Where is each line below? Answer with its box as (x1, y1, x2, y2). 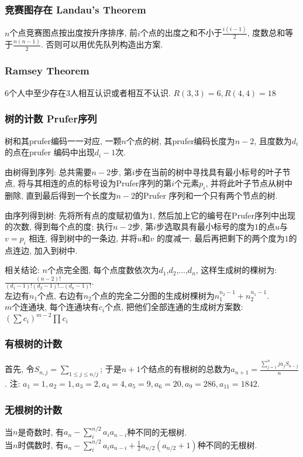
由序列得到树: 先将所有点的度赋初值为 (5, 209, 149, 221)
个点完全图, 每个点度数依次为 (47, 264, 159, 276)
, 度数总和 (247, 26, 285, 39)
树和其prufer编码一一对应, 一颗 (5, 134, 122, 146)
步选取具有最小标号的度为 (156, 220, 255, 233)
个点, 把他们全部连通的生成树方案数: (105, 301, 243, 313)
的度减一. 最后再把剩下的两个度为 (156, 231, 285, 244)
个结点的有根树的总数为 (140, 363, 231, 375)
